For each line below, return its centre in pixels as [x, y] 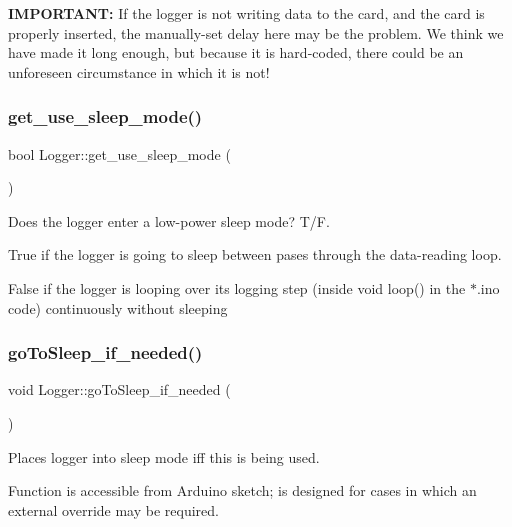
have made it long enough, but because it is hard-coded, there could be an [236, 52]
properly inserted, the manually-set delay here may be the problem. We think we [256, 32]
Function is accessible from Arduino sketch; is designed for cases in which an [242, 490]
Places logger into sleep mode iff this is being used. [164, 456]
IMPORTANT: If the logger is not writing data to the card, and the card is [246, 13]
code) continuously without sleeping [118, 307]
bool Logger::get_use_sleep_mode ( [119, 153]
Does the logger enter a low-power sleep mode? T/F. [169, 220]
